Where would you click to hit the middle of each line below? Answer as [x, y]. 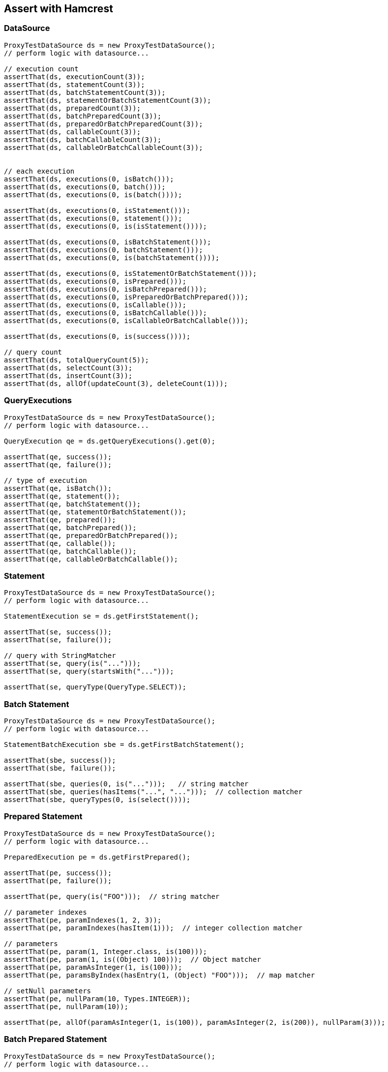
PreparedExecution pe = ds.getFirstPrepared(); [97, 857]
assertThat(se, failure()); [58, 640]
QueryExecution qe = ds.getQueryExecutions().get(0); [110, 441]
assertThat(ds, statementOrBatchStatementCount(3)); [108, 100]
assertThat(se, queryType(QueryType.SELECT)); [95, 687]
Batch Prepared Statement [56, 1039]
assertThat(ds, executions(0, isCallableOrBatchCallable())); [126, 320]
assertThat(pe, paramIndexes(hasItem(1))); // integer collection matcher [153, 928]
